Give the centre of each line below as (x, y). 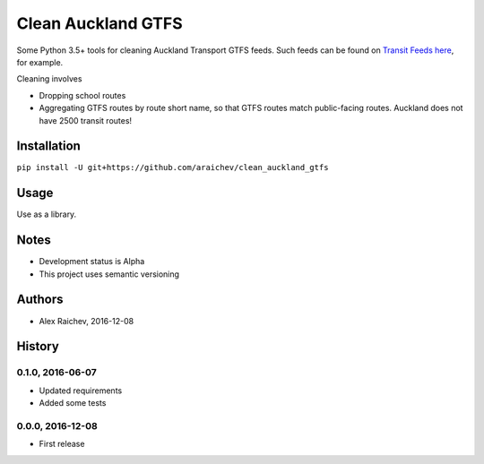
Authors (40, 300)
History (38, 346)
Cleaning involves (49, 79)
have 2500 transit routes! (86, 120)
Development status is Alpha (92, 262)
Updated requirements (81, 391)
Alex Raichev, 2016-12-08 (86, 321)
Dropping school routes (82, 95)
